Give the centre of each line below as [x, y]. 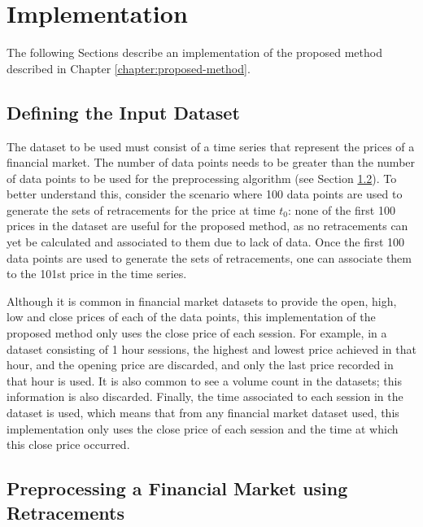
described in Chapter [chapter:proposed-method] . [129, 68]
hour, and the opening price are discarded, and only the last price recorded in [200, 365]
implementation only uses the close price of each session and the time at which [203, 428]
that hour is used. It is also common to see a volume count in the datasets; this [204, 380]
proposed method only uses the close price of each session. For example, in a [197, 333]
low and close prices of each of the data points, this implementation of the [191, 317]
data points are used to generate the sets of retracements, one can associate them [209, 257]
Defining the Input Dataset [123, 112]
